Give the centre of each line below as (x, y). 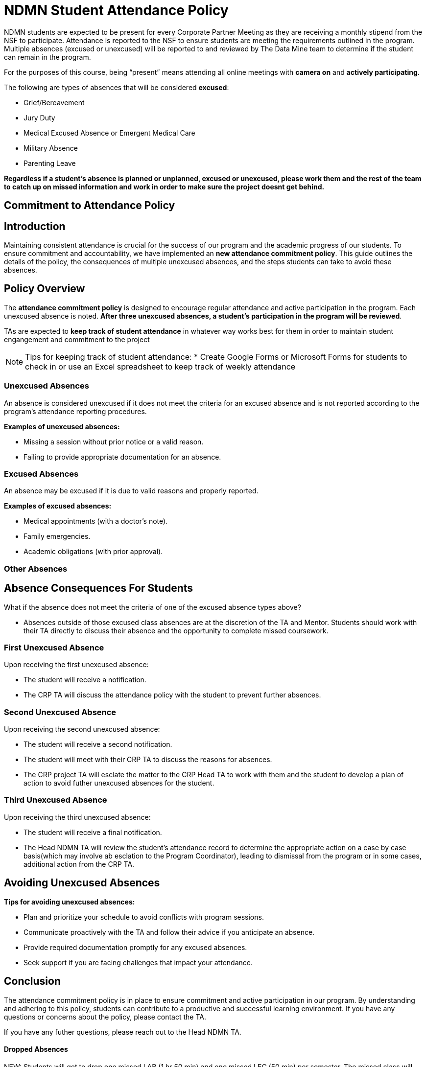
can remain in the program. (47, 57)
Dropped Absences (36, 1049)
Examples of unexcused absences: (62, 426)
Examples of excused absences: (58, 506)
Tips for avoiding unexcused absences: (70, 902)
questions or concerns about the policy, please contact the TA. (105, 1017)
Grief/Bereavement (54, 102)
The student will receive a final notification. (93, 832)
